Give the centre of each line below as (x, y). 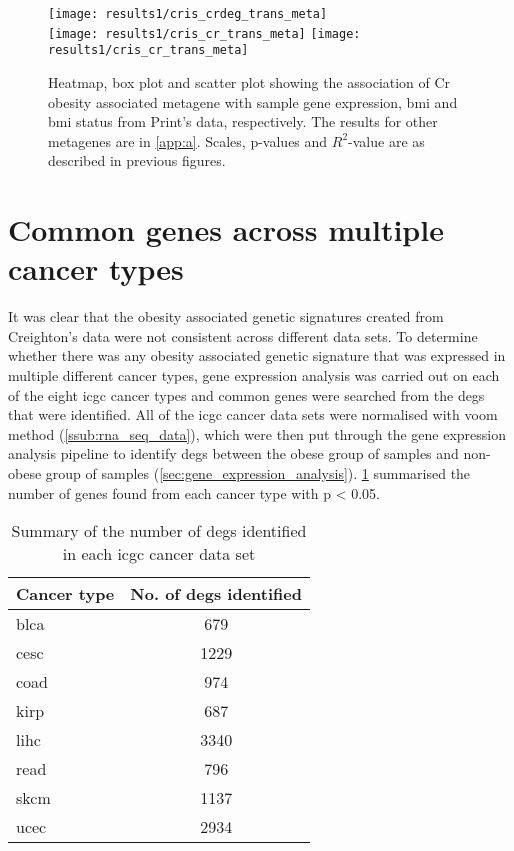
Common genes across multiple (226, 229)
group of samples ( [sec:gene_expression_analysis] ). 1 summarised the (258, 473)
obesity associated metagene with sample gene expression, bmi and (253, 101)
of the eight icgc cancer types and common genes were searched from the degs (246, 394)
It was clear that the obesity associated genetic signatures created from (226, 316)
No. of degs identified (216, 594)
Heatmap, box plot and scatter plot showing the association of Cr (249, 81)
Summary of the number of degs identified (159, 531)
